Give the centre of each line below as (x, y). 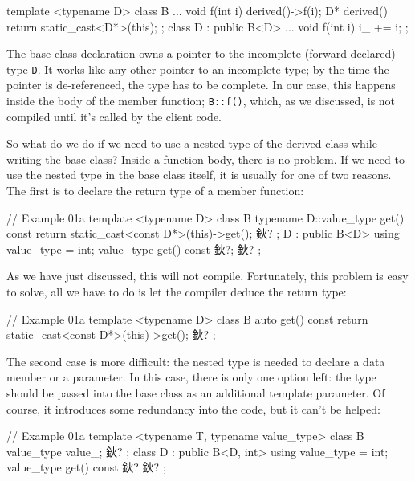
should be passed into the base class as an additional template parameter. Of (196, 393)
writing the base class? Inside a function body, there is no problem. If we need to (205, 159)
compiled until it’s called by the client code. (114, 116)
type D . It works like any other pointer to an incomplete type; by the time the (198, 69)
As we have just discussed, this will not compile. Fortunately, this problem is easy (207, 276)
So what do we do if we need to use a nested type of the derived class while (192, 143)
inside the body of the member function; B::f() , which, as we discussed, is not (201, 101)
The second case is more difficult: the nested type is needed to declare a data (196, 361)
